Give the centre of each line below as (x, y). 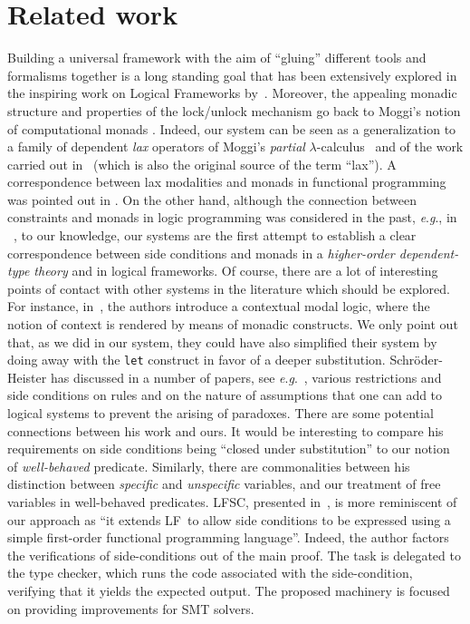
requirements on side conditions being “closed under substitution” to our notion (229, 448)
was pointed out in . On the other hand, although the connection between (212, 199)
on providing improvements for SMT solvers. (131, 608)
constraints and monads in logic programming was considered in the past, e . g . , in (232, 217)
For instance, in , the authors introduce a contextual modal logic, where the (219, 306)
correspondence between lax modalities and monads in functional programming (227, 182)
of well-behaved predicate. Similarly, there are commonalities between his (209, 466)
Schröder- (416, 360)
